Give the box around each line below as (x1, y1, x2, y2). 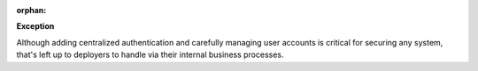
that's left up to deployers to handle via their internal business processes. (16, 49, 284, 60)
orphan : (16, 5, 47, 15)
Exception (16, 21, 55, 32)
